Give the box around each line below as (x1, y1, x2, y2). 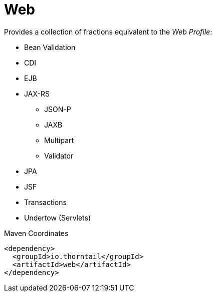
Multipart (44, 135, 74, 144)
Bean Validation (24, 42, 76, 51)
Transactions (24, 197, 67, 206)
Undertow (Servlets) (24, 213, 91, 222)
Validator (44, 151, 74, 160)
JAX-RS (24, 89, 50, 98)
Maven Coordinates (4, 228, 69, 237)
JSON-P (44, 104, 71, 113)
